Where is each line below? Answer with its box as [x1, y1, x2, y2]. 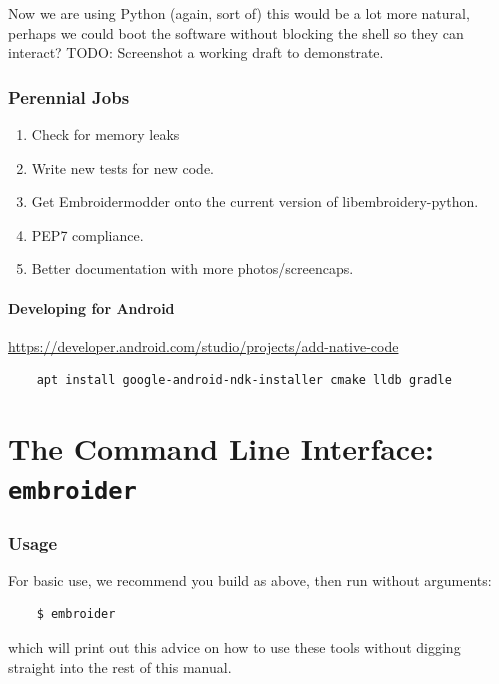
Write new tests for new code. [31, 157, 215, 178]
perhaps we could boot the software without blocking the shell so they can [8, 22, 464, 43]
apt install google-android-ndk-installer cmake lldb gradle [36, 373, 452, 388]
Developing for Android [8, 297, 175, 318]
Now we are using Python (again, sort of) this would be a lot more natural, [8, 3, 470, 23]
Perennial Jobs [8, 84, 130, 109]
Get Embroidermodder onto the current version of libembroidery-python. [31, 191, 479, 212]
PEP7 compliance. [31, 224, 144, 245]
